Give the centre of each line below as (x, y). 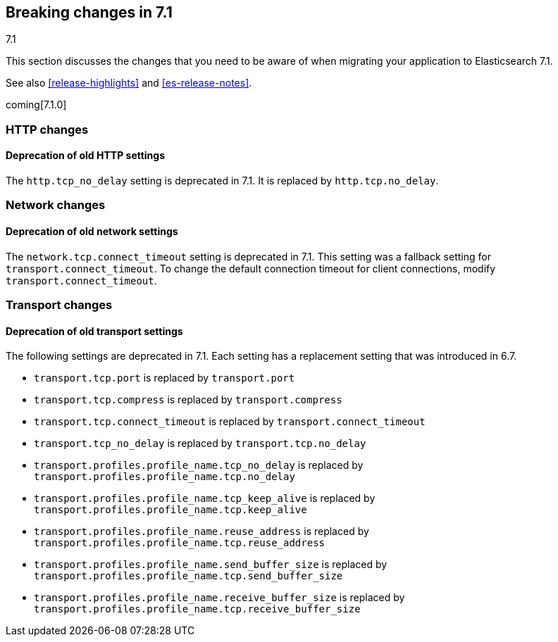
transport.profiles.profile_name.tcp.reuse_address (180, 543)
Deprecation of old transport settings (94, 331)
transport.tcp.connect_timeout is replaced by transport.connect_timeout (230, 422)
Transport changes (59, 304)
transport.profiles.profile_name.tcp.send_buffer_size (188, 576)
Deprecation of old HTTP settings (86, 156)
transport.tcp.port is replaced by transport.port (165, 378)
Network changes (56, 205)
